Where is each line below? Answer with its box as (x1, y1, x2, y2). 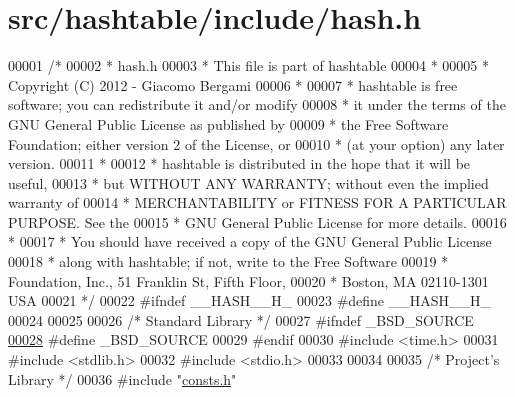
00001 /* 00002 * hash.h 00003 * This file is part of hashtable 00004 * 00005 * (8, 55, 490, 76)
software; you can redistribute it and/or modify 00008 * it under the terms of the (8, 94, 506, 115)
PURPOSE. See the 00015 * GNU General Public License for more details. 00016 (8, 211, 507, 232)
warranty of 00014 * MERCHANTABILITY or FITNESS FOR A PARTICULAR (8, 192, 507, 213)
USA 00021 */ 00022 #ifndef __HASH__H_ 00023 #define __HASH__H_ (8, 290, 492, 311)
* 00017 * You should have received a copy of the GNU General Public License (8, 231, 492, 252)
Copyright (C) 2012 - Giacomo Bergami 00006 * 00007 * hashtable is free (8, 74, 458, 95)
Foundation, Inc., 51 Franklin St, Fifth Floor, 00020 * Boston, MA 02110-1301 (8, 270, 489, 291)
